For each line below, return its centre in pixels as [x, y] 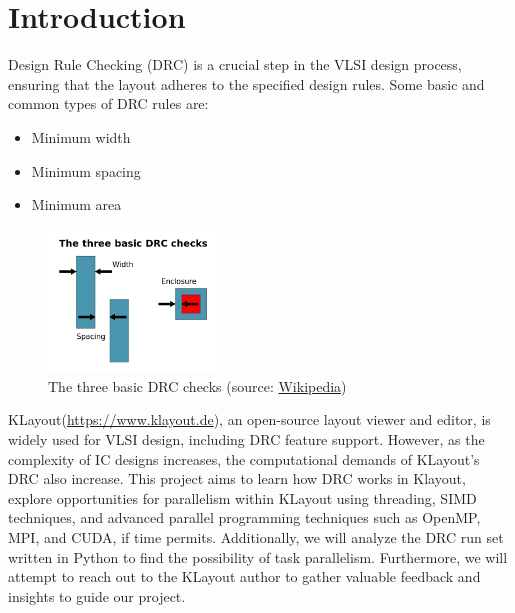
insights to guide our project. [97, 595]
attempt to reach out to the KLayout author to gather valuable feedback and [244, 576]
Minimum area [76, 204]
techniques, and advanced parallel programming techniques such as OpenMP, [244, 517]
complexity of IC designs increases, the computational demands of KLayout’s [244, 458]
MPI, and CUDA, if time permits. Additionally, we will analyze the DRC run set [256, 537]
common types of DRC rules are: [108, 103]
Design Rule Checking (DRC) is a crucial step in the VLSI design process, [235, 64]
